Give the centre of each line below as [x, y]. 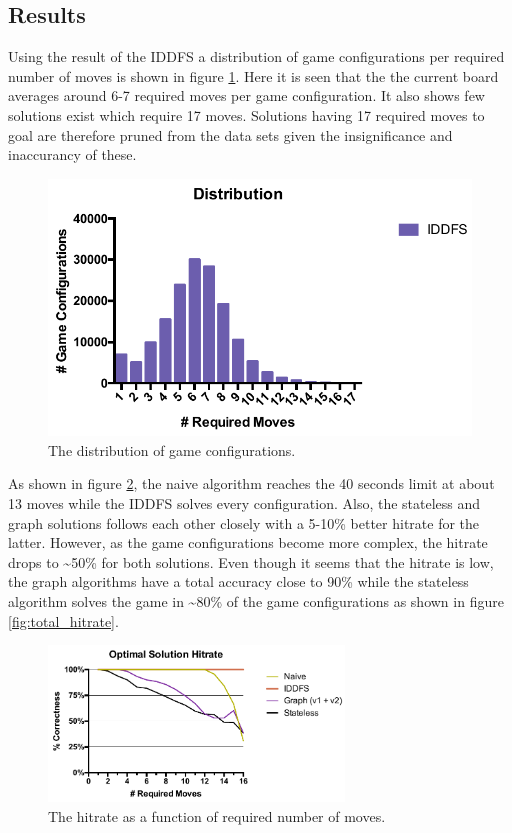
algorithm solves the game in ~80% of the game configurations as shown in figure [256, 601]
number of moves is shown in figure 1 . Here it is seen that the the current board [253, 75]
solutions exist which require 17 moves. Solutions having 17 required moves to [246, 114]
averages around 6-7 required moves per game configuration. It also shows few [246, 95]
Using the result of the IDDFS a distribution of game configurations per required [256, 56]
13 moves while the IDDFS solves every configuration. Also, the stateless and [244, 503]
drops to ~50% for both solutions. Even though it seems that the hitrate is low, [251, 561]
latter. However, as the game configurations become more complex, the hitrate [248, 542]
